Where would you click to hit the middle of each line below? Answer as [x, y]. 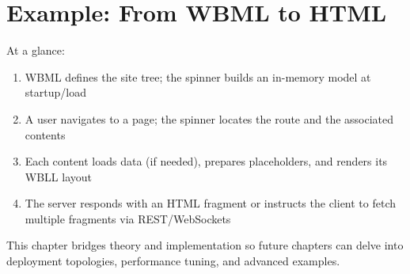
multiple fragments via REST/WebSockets [128, 218]
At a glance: [36, 50]
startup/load [55, 92]
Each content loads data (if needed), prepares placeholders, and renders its [206, 161]
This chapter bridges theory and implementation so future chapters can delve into [205, 245]
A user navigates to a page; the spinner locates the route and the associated [209, 118]
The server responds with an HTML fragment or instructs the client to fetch [211, 203]
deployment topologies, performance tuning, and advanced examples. [173, 261]
